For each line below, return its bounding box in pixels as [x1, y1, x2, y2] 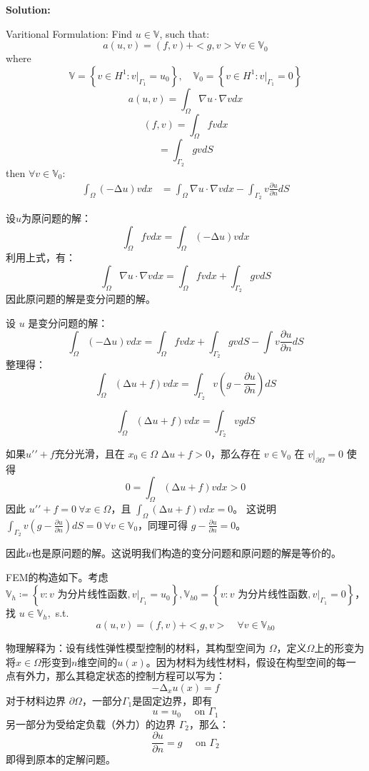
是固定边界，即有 [132, 692, 213, 707]
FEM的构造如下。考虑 [6, 569, 108, 584]
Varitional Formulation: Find [6, 26, 133, 41]
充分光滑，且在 [54, 445, 125, 460]
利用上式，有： [6, 250, 76, 265]
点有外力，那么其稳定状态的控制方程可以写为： [6, 668, 226, 683]
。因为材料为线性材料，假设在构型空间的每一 [146, 654, 356, 669]
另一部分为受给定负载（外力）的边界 [6, 716, 176, 731]
